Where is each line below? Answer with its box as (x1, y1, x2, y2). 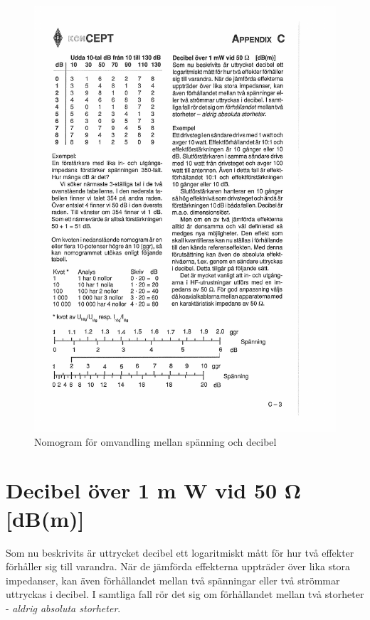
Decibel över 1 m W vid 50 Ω (6, 476, 302, 505)
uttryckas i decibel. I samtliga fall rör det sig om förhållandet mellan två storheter (6, 587, 364, 602)
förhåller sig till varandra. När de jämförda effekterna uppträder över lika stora (6, 559, 351, 574)
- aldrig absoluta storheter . (6, 600, 121, 615)
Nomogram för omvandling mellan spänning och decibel (34, 434, 277, 449)
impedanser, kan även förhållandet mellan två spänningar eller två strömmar (6, 572, 340, 587)
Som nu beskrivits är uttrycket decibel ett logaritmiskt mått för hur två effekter (6, 545, 354, 560)
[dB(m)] (6, 503, 85, 533)
